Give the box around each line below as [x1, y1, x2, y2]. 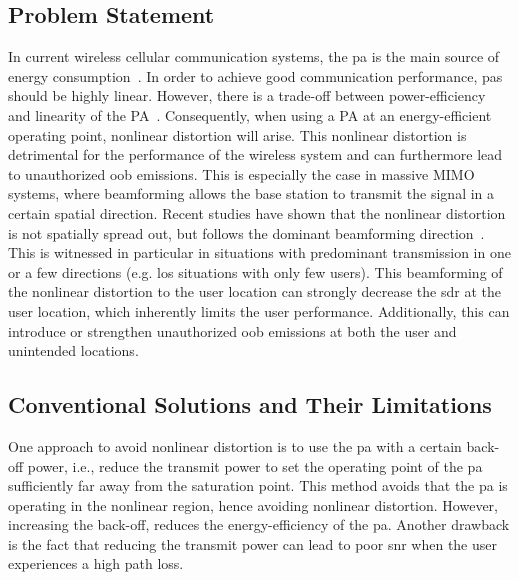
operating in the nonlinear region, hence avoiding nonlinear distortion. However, [8, 494, 498, 515]
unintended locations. [8, 340, 139, 361]
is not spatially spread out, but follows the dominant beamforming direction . [8, 222, 485, 243]
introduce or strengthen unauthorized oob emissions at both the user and [8, 320, 457, 341]
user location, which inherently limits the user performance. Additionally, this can [8, 300, 510, 321]
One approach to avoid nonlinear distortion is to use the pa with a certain [8, 435, 462, 456]
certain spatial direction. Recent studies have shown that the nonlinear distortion [8, 202, 506, 223]
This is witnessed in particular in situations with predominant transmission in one [8, 242, 511, 263]
